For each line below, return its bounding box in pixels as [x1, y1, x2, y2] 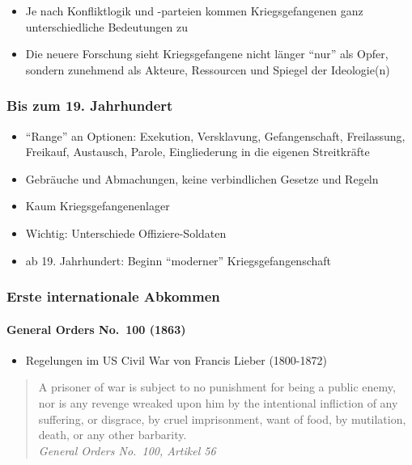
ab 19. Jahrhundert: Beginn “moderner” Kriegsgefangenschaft [25, 252, 332, 268]
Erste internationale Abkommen [6, 286, 220, 306]
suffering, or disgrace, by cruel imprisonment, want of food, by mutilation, [38, 410, 406, 427]
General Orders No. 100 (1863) [6, 320, 186, 337]
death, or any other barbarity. [38, 426, 187, 443]
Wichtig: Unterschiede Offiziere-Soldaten [25, 224, 227, 241]
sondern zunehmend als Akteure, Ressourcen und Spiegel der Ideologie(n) [25, 61, 390, 78]
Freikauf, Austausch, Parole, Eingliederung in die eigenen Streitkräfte [25, 143, 370, 160]
